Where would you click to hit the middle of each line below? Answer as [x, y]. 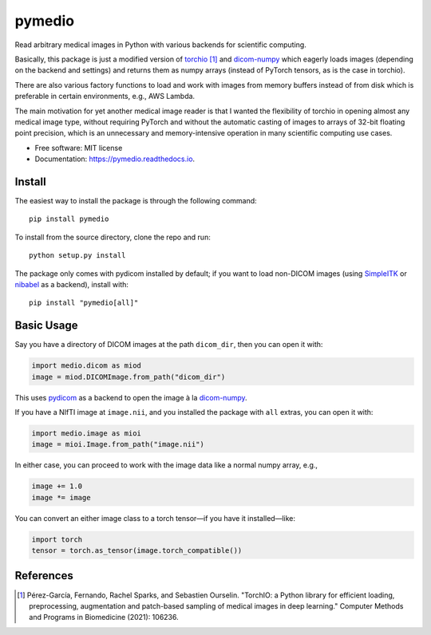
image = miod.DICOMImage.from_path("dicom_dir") [129, 377]
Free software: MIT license [79, 148]
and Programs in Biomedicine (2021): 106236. [104, 617]
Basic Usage [46, 326]
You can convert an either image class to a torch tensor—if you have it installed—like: [155, 518]
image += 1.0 [57, 486]
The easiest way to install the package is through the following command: [136, 200]
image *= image [61, 497]
